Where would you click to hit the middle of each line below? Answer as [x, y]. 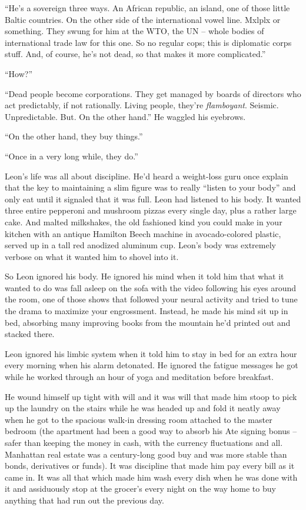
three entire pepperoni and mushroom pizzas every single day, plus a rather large [151, 210]
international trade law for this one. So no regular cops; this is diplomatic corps [148, 42]
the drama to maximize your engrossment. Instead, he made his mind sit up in [147, 311]
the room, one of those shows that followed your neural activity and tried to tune [151, 299]
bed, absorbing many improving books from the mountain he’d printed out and [148, 322]
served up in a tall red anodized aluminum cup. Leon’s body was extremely [140, 245]
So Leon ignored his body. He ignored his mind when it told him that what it [144, 276]
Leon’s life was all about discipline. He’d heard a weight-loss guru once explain [147, 176]
